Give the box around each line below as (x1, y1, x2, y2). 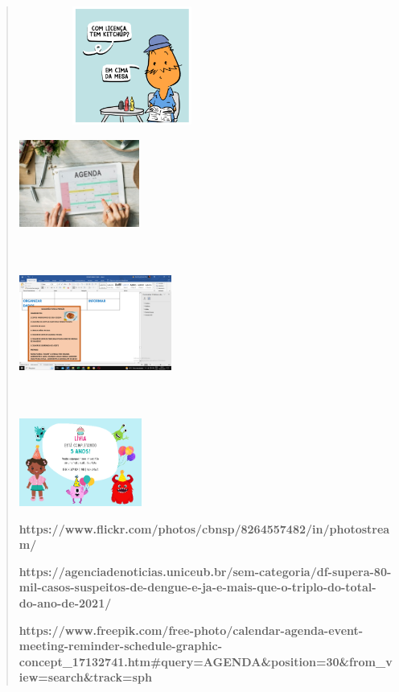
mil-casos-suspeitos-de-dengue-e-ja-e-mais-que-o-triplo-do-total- (19, 579, 376, 595)
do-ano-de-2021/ (19, 594, 112, 611)
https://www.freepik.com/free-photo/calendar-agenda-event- (19, 621, 364, 638)
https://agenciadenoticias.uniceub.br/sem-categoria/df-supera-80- (19, 562, 392, 579)
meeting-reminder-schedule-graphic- (19, 637, 223, 654)
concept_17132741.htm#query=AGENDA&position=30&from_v (19, 653, 393, 669)
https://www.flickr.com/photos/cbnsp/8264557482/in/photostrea (19, 520, 390, 537)
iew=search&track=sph (19, 669, 152, 686)
